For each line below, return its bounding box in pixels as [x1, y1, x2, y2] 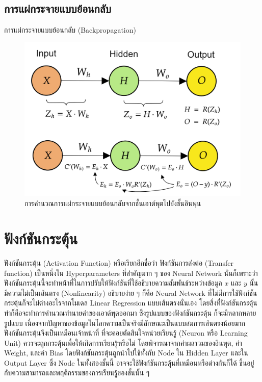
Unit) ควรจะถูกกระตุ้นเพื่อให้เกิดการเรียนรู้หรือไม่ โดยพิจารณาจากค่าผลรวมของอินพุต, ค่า [4, 337, 242, 348]
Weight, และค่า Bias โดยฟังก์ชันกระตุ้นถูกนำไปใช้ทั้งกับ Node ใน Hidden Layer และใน [4, 347, 248, 358]
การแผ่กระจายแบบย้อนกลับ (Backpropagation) [4, 24, 136, 35]
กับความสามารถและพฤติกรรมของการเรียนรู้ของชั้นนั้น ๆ [4, 367, 150, 378]
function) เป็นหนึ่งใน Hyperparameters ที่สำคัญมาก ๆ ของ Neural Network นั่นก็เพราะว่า [4, 267, 258, 278]
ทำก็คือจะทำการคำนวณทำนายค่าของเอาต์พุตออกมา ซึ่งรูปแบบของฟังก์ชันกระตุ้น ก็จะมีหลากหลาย [4, 307, 256, 318]
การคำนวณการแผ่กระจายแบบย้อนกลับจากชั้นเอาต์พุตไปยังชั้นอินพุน [24, 198, 201, 209]
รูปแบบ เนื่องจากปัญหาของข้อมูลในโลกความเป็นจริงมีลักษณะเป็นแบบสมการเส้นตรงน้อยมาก [4, 317, 245, 328]
